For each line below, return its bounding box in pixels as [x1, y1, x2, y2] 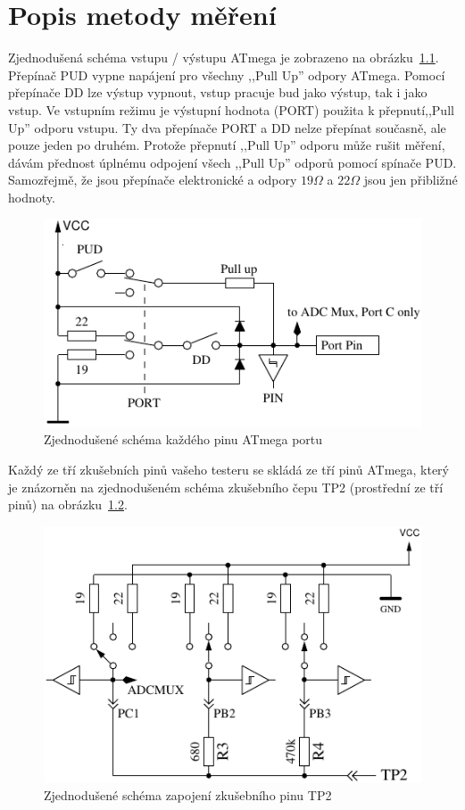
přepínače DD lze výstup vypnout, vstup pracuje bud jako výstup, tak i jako [8, 83, 428, 102]
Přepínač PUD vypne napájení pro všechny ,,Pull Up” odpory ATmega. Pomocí [8, 65, 445, 84]
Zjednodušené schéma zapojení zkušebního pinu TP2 [44, 786, 332, 805]
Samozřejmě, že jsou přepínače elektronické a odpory [8, 170, 297, 189]
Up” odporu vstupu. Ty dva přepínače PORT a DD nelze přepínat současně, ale [8, 118, 446, 136]
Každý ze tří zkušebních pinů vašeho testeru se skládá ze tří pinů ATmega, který [8, 459, 450, 478]
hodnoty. [8, 187, 55, 206]
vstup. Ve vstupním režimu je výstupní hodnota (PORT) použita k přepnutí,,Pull [8, 100, 454, 119]
